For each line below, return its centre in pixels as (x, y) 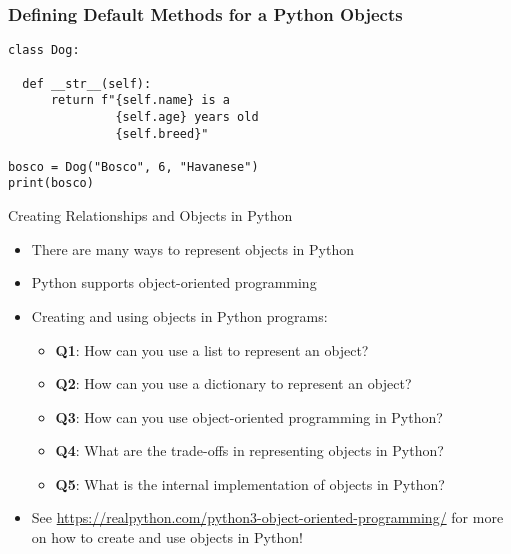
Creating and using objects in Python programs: (179, 315)
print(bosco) (51, 183)
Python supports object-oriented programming (174, 282)
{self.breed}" (162, 133)
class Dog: (44, 50)
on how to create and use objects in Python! (167, 537)
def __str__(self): (87, 83)
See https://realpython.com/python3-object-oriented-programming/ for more (267, 517)
